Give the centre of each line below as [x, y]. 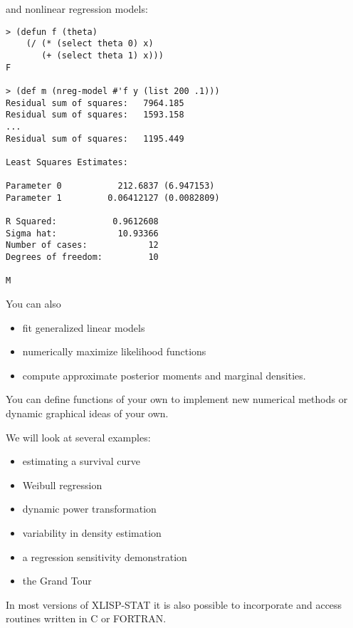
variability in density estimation [92, 532]
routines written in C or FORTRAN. [86, 618]
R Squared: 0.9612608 [82, 222]
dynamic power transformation [89, 509]
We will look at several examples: [78, 437]
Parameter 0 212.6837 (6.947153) [110, 186]
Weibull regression [62, 485]
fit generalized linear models [84, 327]
